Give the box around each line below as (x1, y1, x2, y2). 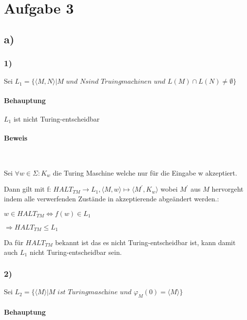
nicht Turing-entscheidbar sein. (29, 247, 122, 257)
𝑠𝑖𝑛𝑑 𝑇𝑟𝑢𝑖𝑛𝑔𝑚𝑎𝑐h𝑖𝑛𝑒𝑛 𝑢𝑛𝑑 (85, 78, 166, 86)
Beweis (4, 132, 28, 142)
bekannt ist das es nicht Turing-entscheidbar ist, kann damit (55, 237, 236, 247)
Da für (4, 237, 23, 247)
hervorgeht (211, 184, 244, 194)
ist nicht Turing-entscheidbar (13, 113, 100, 124)
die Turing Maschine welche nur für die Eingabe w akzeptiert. (53, 167, 237, 178)
